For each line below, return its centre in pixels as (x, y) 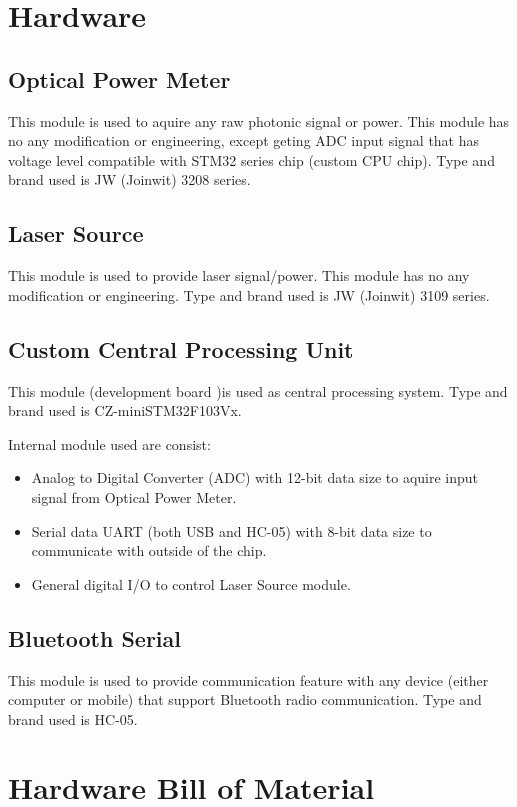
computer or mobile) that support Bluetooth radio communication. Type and (245, 699)
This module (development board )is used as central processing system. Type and (258, 390)
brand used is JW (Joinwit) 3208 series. (129, 179)
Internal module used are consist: (109, 443)
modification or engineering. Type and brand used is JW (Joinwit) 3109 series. (249, 294)
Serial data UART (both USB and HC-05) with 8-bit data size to (231, 530)
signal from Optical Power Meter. (134, 496)
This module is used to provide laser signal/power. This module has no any (239, 275)
